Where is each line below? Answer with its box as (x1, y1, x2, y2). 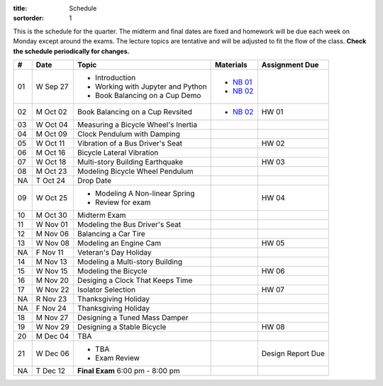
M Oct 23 (35, 166, 67, 176)
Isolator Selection (77, 285, 136, 294)
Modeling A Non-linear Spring (94, 188, 195, 198)
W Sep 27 (35, 82, 69, 92)
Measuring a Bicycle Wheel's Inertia (77, 119, 198, 129)
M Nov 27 (35, 312, 69, 322)
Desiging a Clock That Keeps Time (77, 275, 193, 285)
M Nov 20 (35, 275, 69, 285)
